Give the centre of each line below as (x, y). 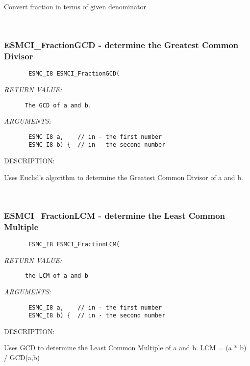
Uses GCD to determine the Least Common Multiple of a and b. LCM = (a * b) (125, 348)
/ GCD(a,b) (22, 357)
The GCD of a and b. (58, 105)
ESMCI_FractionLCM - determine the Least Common (115, 215)
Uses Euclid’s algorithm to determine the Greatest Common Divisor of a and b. (124, 177)
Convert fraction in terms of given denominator (75, 6)
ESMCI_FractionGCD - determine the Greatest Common (121, 45)
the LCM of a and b (56, 276)
